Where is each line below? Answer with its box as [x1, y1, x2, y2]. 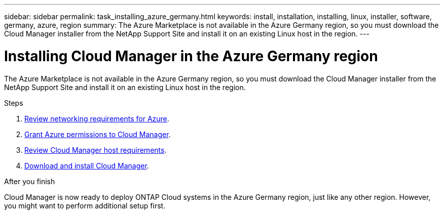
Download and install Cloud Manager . [24, 161, 149, 170]
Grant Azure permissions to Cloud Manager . [24, 130, 171, 139]
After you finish [4, 177, 55, 186]
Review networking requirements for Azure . [24, 114, 169, 123]
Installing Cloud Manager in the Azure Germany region [4, 47, 378, 65]
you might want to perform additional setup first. [4, 201, 166, 210]
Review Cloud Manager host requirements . [24, 145, 167, 154]
